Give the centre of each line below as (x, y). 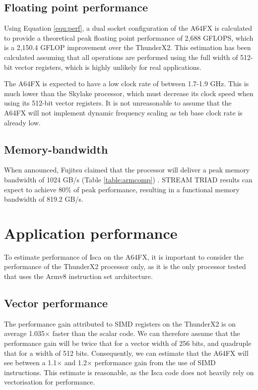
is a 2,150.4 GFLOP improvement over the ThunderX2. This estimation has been (128, 47)
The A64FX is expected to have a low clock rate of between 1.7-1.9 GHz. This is (127, 84)
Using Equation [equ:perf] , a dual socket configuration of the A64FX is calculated (128, 28)
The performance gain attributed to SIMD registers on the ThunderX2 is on (120, 323)
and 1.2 (75, 362)
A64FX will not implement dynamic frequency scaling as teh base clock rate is (123, 112)
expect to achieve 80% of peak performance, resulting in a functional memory (122, 189)
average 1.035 (25, 333)
